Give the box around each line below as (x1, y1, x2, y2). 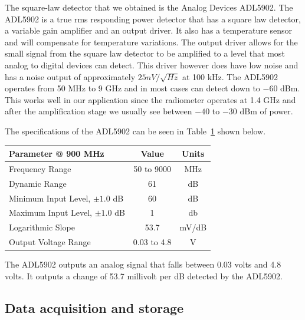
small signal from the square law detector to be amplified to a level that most (5, 47, 285, 60)
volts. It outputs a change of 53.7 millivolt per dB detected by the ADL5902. (5, 269, 283, 282)
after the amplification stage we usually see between (5, 105, 192, 117)
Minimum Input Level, (9, 192, 91, 204)
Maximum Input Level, (9, 206, 92, 219)
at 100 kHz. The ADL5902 (182, 70, 278, 83)
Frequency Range (9, 162, 71, 174)
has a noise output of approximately (5, 70, 136, 83)
